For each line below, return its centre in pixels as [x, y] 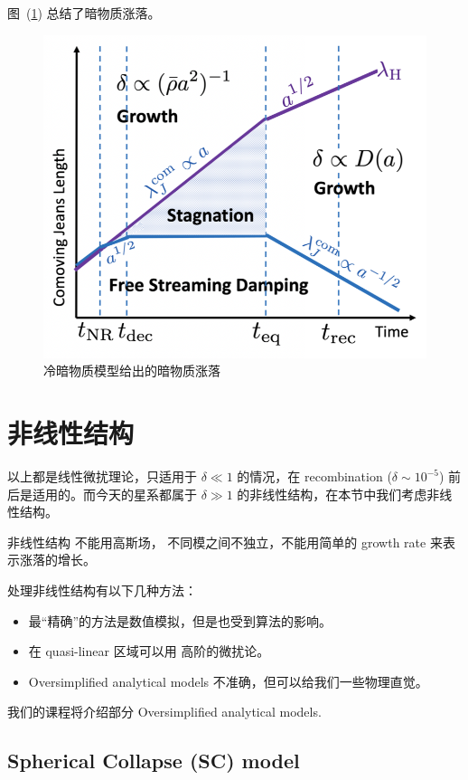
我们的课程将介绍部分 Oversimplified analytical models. [164, 712]
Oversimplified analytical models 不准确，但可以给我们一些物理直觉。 [228, 681]
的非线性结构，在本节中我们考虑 [332, 494]
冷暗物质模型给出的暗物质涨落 [132, 371]
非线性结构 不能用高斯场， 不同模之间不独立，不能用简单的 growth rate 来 [225, 542]
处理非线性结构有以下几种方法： [102, 590]
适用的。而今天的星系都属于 [114, 494]
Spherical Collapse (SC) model [154, 761]
